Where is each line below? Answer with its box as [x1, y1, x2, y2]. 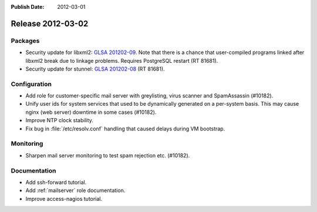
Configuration [11, 80, 52, 88]
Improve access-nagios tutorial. [25, 195, 103, 202]
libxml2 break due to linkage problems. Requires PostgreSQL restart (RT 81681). [25, 57, 218, 64]
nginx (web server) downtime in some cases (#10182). [25, 109, 157, 116]
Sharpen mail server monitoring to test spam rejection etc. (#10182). [25, 152, 190, 159]
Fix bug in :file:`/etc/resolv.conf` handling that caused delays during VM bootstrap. [25, 125, 225, 132]
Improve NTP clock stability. [25, 117, 94, 124]
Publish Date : [11, 4, 45, 10]
